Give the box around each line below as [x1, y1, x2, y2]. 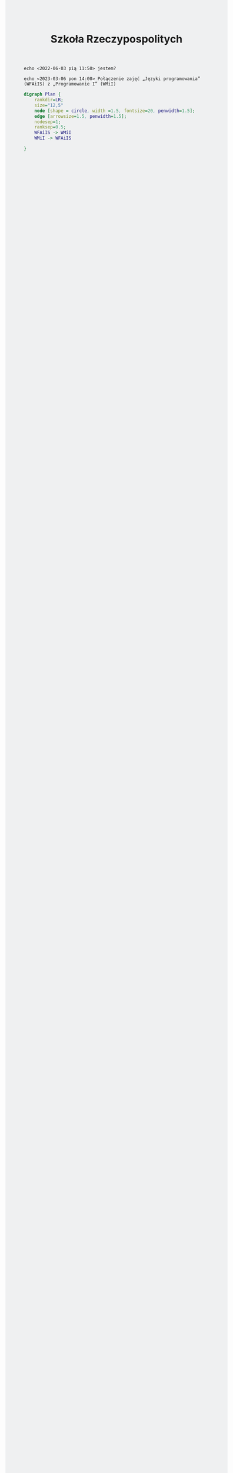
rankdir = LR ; [34, 97, 64, 103]
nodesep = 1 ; [34, 118, 61, 125]
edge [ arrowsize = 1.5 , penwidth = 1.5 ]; [34, 113, 127, 119]
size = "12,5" [34, 102, 64, 108]
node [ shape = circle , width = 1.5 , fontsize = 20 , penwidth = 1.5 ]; [34, 108, 195, 114]
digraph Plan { [24, 91, 61, 97]
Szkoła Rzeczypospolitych [50, 32, 183, 46]
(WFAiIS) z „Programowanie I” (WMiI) [24, 81, 116, 87]
